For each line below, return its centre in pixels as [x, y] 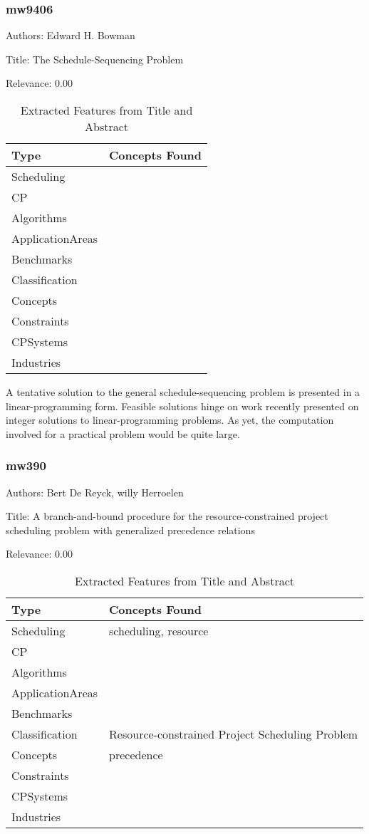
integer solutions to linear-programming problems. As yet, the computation [170, 420]
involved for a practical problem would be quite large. [123, 433]
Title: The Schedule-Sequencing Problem [95, 59]
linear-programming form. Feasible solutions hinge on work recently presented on [182, 406]
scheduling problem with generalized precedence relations [130, 530]
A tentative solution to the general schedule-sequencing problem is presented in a [183, 392]
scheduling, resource [159, 630]
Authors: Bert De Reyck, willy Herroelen [95, 492]
